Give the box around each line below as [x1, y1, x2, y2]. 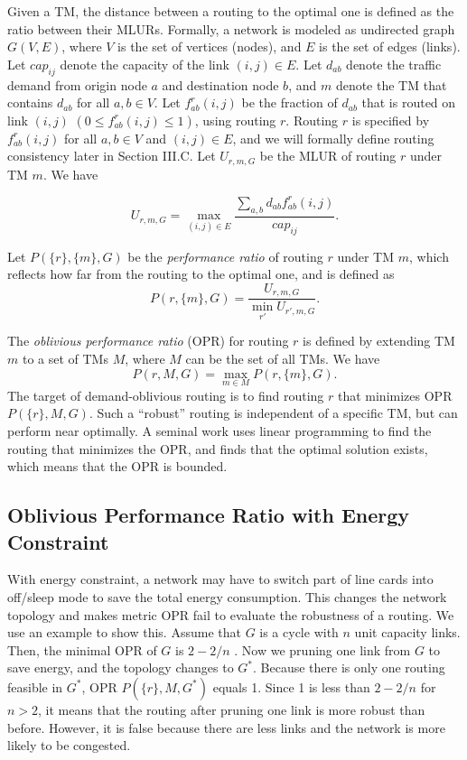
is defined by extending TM [303, 331, 455, 350]
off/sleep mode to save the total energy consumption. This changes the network [7, 587, 447, 606]
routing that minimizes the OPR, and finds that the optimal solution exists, [7, 439, 428, 458]
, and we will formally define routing [232, 128, 434, 147]
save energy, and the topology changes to [7, 658, 234, 677]
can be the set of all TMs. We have [185, 349, 380, 368]
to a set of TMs [22, 349, 108, 368]
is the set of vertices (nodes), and [117, 37, 302, 56]
